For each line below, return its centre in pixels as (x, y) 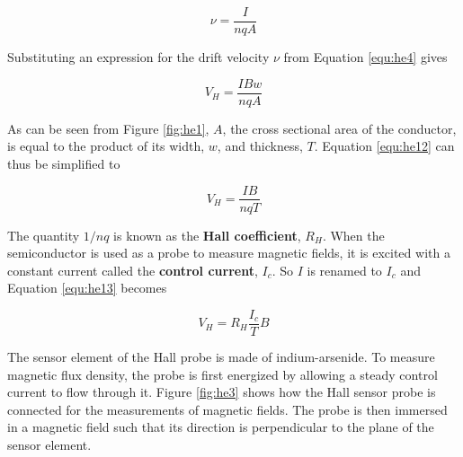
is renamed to (344, 270)
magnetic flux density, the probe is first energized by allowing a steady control (223, 374)
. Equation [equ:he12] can (384, 146)
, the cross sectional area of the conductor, (339, 128)
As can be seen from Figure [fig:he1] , (108, 128)
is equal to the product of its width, (106, 146)
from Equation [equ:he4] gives (365, 57)
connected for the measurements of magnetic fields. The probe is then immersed (227, 409)
